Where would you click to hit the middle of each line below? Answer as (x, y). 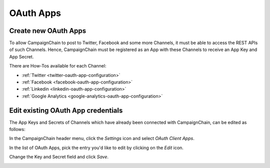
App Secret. (21, 56)
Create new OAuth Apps (48, 31)
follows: (17, 129)
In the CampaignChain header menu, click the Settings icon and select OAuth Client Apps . (102, 138)
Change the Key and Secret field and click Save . (59, 157)
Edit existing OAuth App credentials (66, 110)
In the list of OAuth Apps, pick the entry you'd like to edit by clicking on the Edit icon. (96, 147)
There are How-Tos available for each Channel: (58, 66)
